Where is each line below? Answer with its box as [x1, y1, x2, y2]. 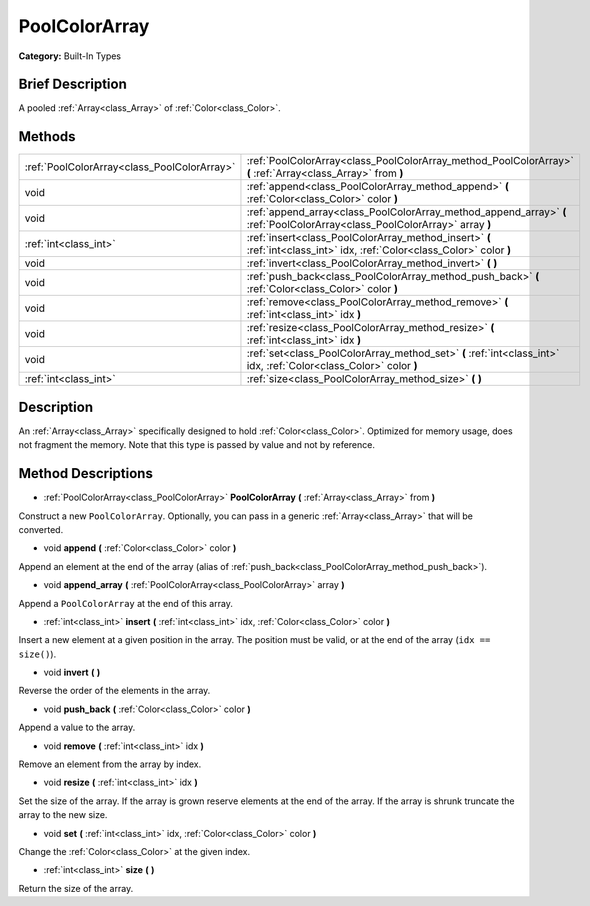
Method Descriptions [18, 465, 154, 482]
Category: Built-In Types [18, 50, 122, 62]
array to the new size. [18, 809, 108, 821]
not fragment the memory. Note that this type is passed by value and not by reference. [18, 439, 375, 451]
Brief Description [18, 76, 127, 93]
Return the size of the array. [18, 882, 134, 894]
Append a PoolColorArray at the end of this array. [18, 597, 234, 609]
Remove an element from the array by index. [18, 758, 202, 770]
